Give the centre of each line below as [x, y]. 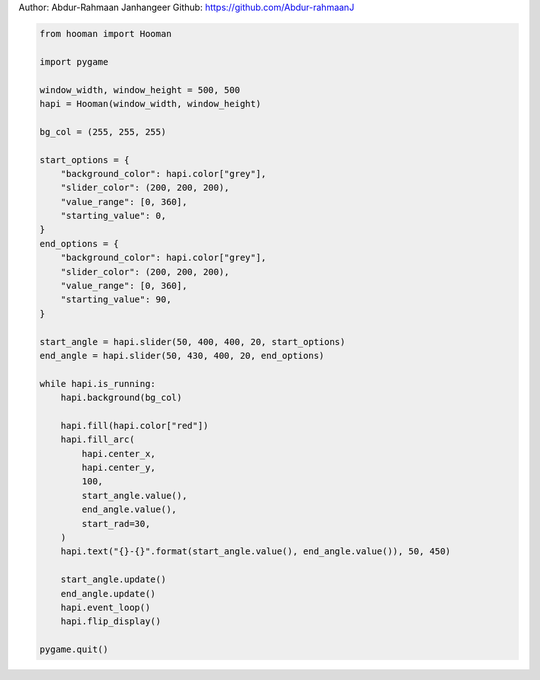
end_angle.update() [108, 593]
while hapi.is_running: [98, 383]
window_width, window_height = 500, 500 [139, 89]
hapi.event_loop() [105, 607]
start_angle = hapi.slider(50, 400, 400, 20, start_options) [192, 341]
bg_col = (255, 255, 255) [103, 131]
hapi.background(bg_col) [121, 398]
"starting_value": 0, [113, 216]
